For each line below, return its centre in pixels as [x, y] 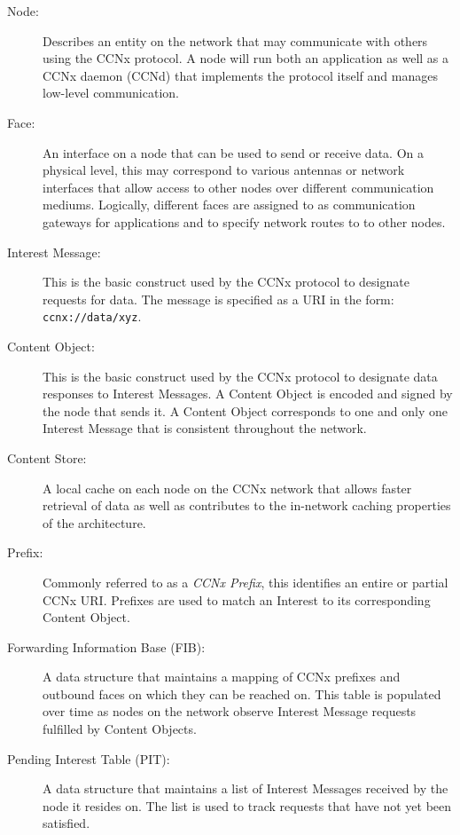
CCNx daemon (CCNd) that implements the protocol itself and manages [240, 75]
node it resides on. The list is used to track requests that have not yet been [247, 805]
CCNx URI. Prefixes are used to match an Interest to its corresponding [237, 599]
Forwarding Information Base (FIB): [106, 646]
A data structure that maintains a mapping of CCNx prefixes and [222, 677]
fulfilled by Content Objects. [120, 729]
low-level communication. [111, 93]
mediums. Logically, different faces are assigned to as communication [229, 205]
